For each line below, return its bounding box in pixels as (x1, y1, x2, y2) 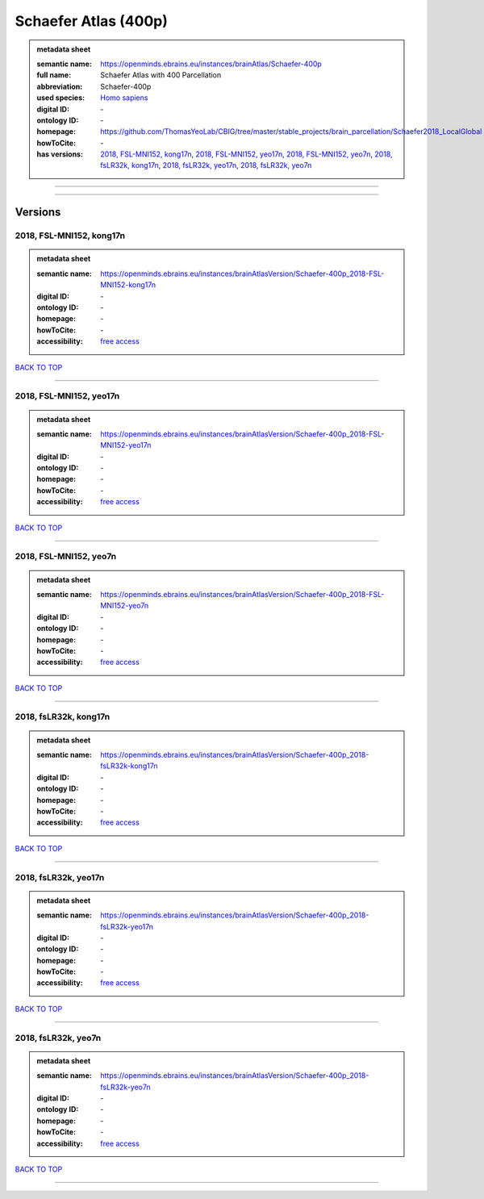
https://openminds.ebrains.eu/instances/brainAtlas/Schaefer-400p (100, 59, 322, 69)
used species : (36, 93, 85, 102)
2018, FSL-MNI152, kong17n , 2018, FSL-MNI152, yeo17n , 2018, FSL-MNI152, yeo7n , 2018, (100, 149, 393, 159)
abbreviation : (36, 81, 83, 91)
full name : (36, 70, 72, 80)
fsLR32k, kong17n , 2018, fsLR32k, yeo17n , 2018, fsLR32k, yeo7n (100, 161, 312, 170)
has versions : (36, 149, 84, 159)
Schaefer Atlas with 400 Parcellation (100, 70, 222, 80)
